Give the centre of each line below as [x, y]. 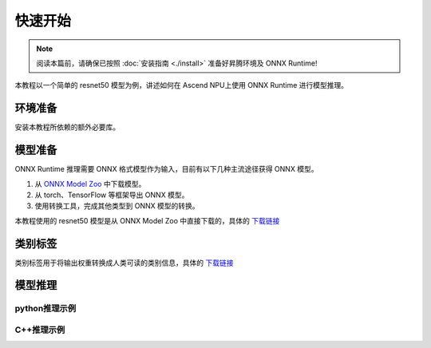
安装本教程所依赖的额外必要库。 [67, 127]
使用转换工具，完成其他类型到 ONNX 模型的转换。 [117, 206]
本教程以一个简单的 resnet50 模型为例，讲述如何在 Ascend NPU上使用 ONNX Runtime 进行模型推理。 [182, 85]
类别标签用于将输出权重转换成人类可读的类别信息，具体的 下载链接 [124, 263]
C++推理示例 [40, 330]
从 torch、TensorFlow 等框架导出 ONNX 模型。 [112, 195]
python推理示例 [45, 309]
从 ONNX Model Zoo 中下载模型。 [90, 184]
